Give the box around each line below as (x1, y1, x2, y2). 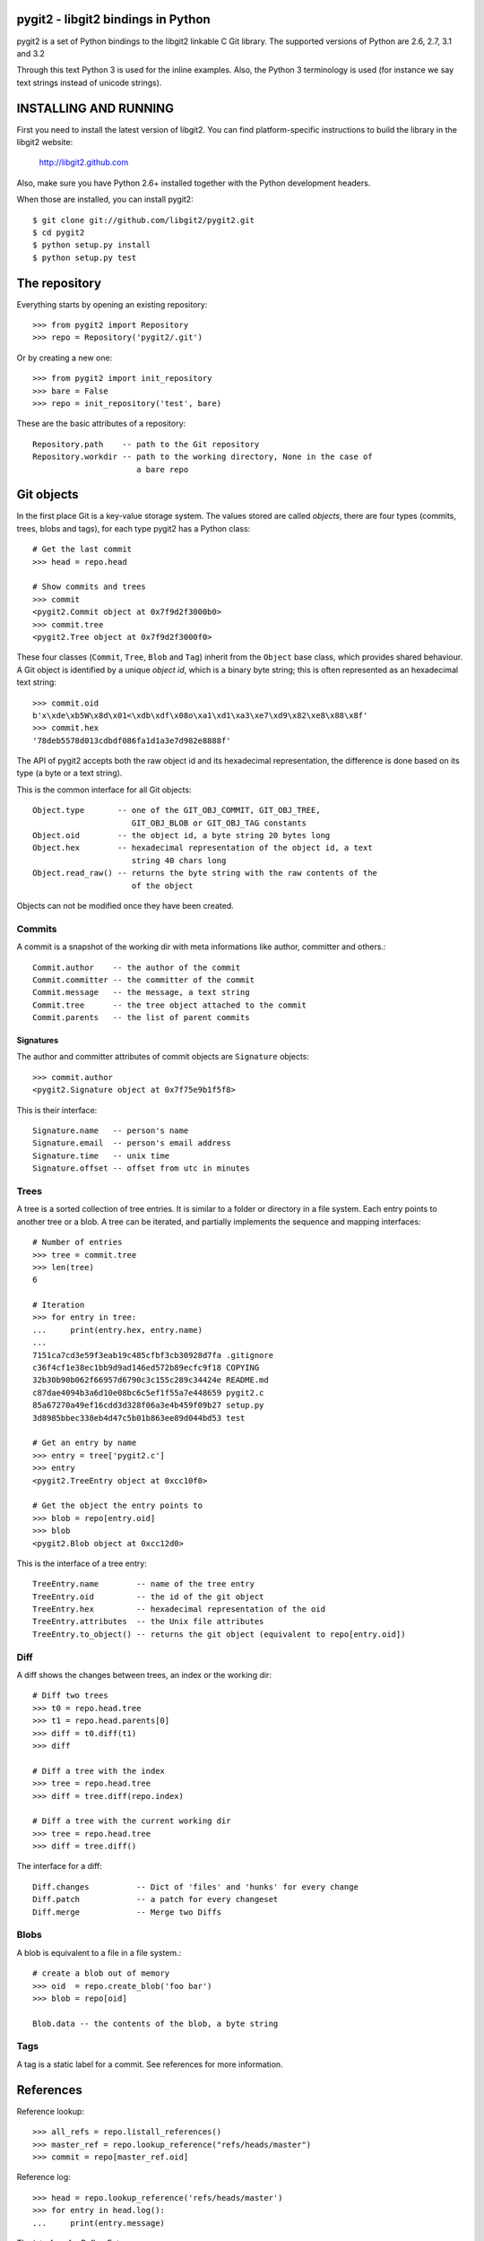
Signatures (16, 1035, 59, 1046)
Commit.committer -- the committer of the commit (32, 974, 255, 985)
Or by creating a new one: (16, 352, 113, 363)
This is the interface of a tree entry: (16, 1558, 147, 1569)
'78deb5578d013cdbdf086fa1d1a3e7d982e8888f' (32, 735, 232, 746)
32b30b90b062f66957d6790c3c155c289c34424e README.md (32, 1375, 269, 1385)
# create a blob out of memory (32, 1968, 170, 1978)
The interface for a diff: (16, 1861, 103, 1872)
